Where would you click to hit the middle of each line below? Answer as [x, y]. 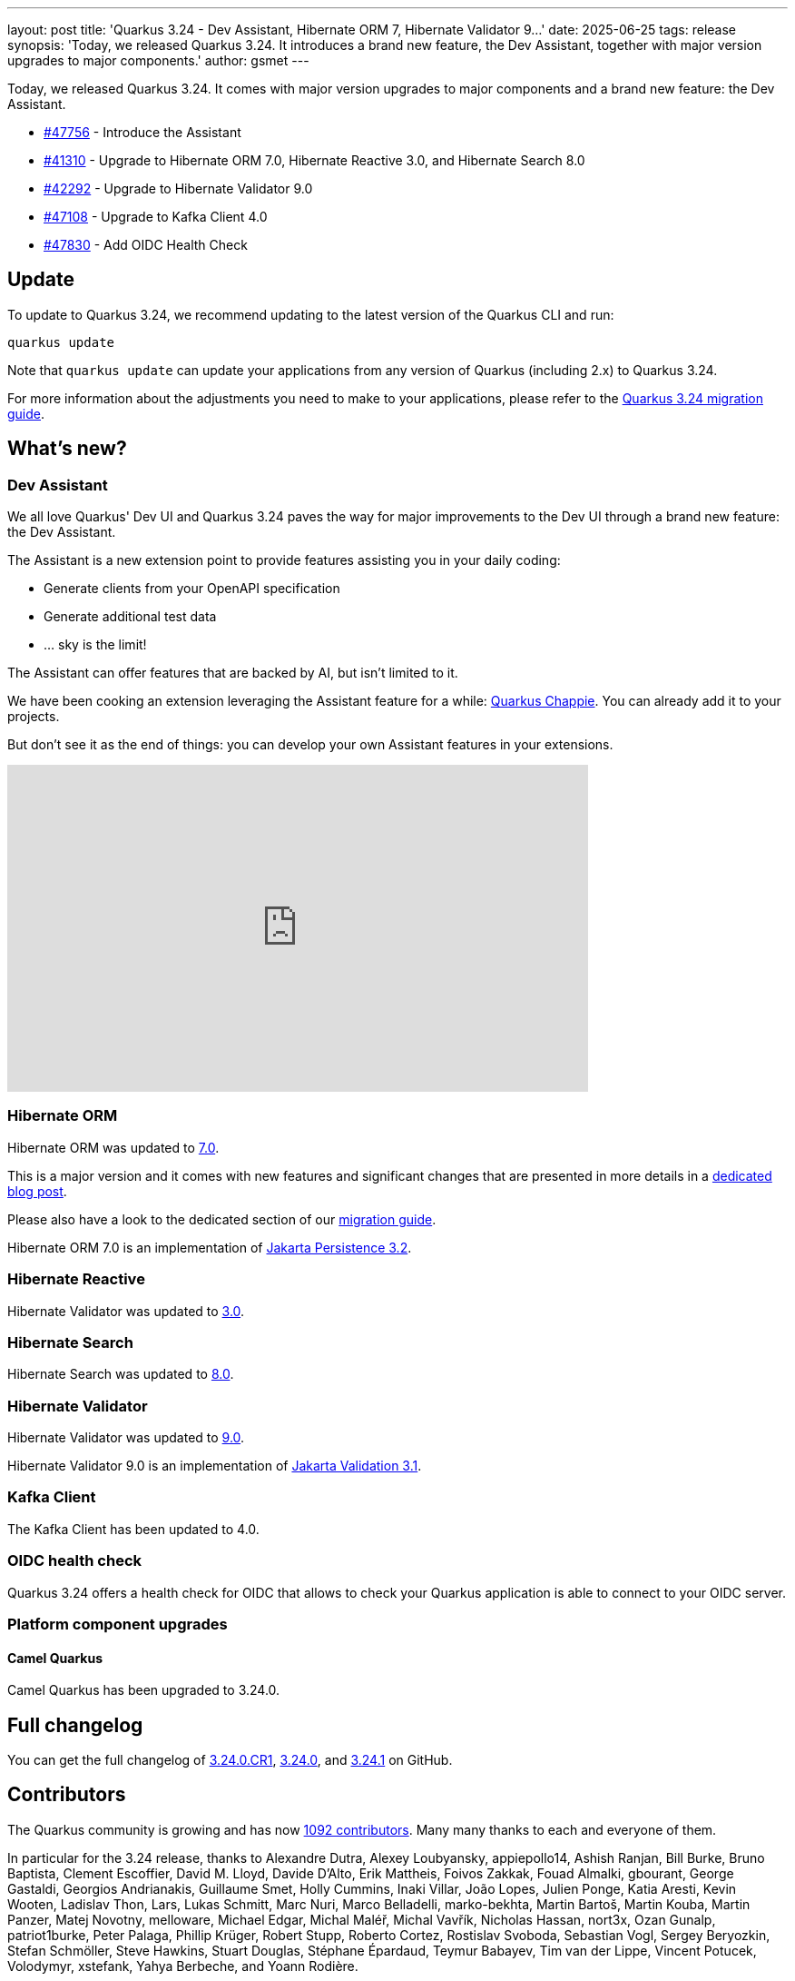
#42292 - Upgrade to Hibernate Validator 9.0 [178, 188]
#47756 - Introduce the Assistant [142, 132]
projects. [34, 717]
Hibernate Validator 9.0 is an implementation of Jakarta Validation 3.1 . [215, 1466]
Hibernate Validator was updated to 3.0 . [126, 1311]
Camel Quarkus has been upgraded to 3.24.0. [144, 1690]
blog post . [37, 1191]
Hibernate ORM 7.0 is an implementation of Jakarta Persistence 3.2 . [210, 1247]
